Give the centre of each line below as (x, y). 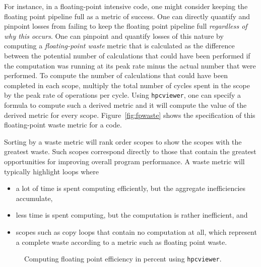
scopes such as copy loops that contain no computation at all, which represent (136, 231)
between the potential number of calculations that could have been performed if (127, 55)
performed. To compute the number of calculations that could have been (116, 75)
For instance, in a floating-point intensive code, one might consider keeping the (126, 6)
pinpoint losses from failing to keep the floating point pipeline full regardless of (126, 26)
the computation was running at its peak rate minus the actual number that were (130, 65)
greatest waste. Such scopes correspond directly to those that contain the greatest (130, 151)
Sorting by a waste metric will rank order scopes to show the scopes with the (123, 141)
